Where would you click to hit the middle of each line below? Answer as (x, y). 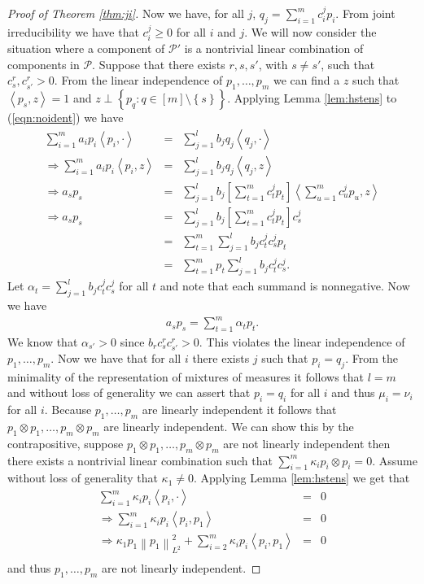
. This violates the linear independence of (302, 341)
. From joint (365, 13)
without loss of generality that (83, 478)
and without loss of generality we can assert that (129, 392)
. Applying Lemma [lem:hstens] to (312, 98)
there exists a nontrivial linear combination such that (140, 460)
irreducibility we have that (73, 31)
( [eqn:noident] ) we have (66, 118)
